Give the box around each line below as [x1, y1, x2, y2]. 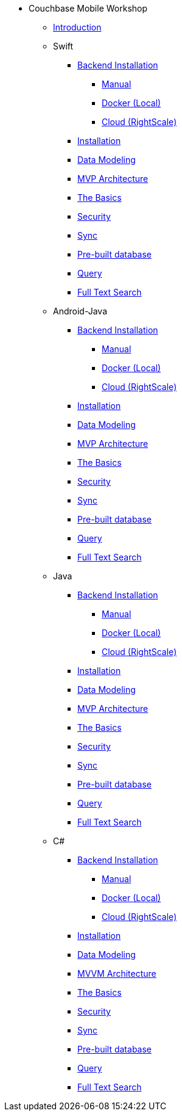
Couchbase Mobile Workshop [29, 3, 148, 13]
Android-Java [53, 306, 108, 316]
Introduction [53, 22, 102, 32]
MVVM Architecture [77, 968, 156, 979]
